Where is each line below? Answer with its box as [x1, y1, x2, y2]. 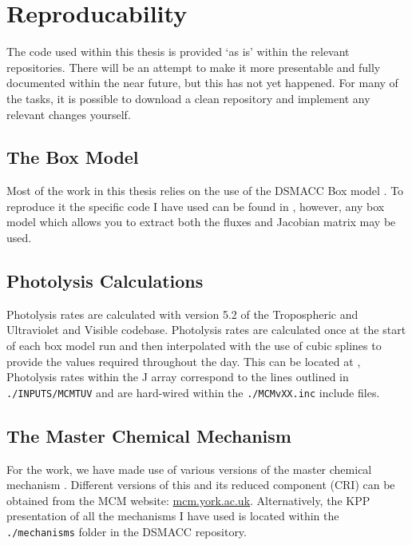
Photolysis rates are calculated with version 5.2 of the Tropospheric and [6, 305, 359, 322]
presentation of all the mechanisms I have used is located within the [6, 507, 339, 524]
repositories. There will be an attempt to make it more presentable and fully [6, 58, 381, 75]
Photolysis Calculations [6, 269, 204, 293]
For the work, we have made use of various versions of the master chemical [6, 460, 372, 477]
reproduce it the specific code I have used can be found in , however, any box [6, 197, 385, 214]
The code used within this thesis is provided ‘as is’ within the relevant [6, 43, 350, 60]
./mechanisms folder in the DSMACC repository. [6, 523, 247, 540]
